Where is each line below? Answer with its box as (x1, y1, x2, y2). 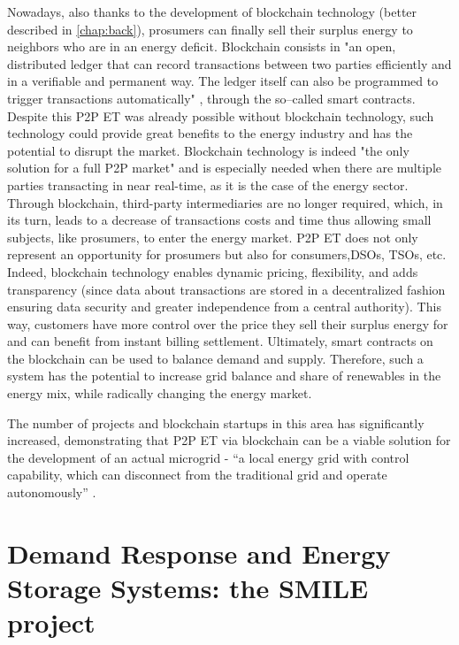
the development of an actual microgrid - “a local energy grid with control (7, 448, 409, 466)
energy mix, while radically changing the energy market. (7, 384, 312, 403)
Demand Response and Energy (7, 534, 391, 571)
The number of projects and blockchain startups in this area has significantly (7, 413, 425, 432)
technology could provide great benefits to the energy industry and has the (7, 124, 413, 142)
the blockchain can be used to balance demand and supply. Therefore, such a (7, 349, 424, 367)
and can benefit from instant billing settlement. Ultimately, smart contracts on (7, 332, 433, 350)
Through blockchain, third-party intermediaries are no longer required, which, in (7, 193, 443, 211)
